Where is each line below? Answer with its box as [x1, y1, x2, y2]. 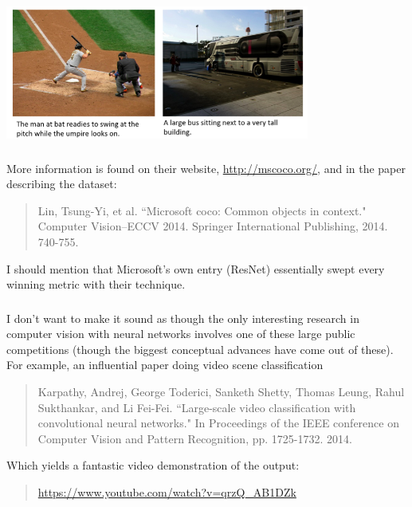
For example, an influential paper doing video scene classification [6, 356, 324, 373]
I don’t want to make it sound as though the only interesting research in [6, 309, 359, 326]
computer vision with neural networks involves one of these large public [6, 325, 355, 342]
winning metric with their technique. [6, 276, 186, 293]
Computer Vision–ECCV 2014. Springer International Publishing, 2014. [37, 218, 388, 234]
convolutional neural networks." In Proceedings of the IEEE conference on [37, 415, 399, 431]
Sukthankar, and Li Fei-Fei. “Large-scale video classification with [37, 399, 356, 415]
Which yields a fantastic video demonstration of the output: [6, 457, 300, 474]
